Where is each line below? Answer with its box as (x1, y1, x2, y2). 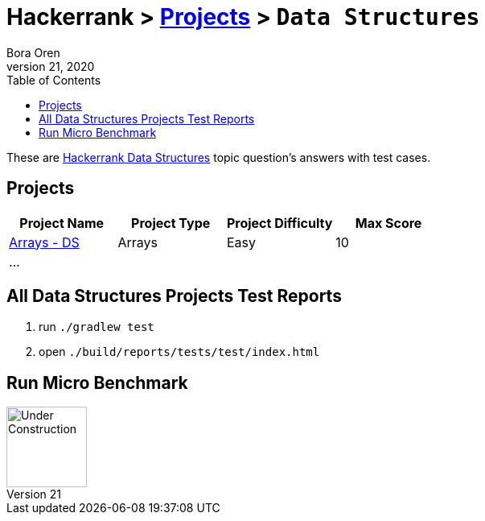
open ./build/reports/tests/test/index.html (39, 345, 320, 359)
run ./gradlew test (39, 320, 154, 334)
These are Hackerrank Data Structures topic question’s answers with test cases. (6, 150, 431, 164)
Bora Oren (6, 45, 60, 60)
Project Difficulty (226, 214, 333, 231)
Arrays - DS (9, 234, 80, 250)
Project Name (19, 214, 105, 231)
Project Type (131, 214, 211, 231)
